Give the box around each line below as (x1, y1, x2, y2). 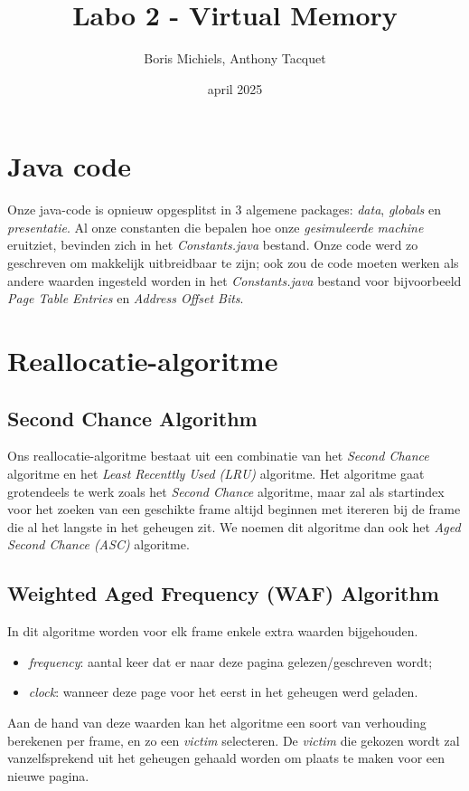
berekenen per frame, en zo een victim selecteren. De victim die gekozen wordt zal (7, 730, 460, 749)
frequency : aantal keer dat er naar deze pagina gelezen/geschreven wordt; (28, 652, 433, 671)
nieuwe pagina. (7, 766, 89, 785)
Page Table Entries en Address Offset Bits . (7, 289, 244, 308)
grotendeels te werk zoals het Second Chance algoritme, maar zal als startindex (7, 481, 445, 500)
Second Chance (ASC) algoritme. (7, 535, 190, 554)
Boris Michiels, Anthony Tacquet (144, 49, 326, 68)
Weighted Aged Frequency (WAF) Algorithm (7, 579, 439, 607)
